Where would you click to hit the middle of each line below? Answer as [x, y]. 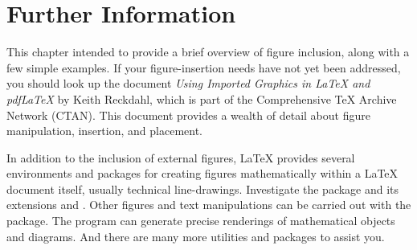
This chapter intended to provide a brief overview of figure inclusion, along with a [208, 52]
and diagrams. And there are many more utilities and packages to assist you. [196, 236]
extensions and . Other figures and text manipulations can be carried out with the [209, 205]
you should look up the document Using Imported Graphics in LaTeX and [188, 83]
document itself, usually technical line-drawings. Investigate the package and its [203, 189]
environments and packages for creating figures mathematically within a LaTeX [202, 173]
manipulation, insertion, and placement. [104, 131]
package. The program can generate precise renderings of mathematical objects [201, 221]
